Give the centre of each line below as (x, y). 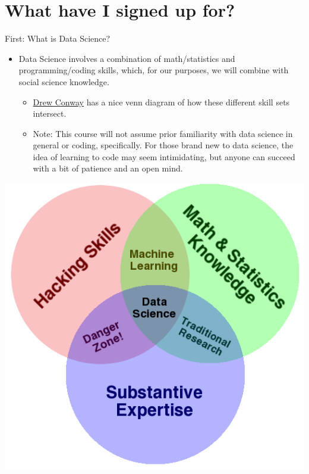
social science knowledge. (64, 81)
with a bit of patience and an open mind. (108, 168)
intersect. (50, 113)
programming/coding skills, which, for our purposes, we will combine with (154, 70)
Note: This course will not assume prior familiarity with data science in (163, 133)
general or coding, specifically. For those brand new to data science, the (163, 145)
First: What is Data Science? (58, 38)
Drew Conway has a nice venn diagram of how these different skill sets (161, 102)
